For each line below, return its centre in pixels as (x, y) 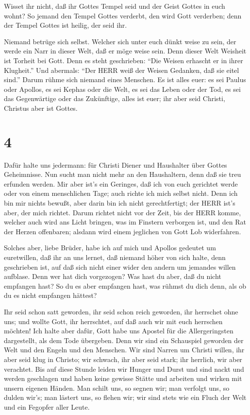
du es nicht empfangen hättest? (50, 295)
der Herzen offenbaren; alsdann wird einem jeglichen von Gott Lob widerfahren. (123, 231)
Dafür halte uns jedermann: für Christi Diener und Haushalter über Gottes (116, 164)
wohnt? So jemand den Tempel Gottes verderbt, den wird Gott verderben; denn (123, 15)
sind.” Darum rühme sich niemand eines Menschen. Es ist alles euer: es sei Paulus (125, 79)
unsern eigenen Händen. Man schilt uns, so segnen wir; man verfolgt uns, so (117, 388)
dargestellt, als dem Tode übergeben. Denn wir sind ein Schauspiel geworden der (124, 340)
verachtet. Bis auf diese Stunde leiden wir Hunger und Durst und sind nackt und (124, 369)
